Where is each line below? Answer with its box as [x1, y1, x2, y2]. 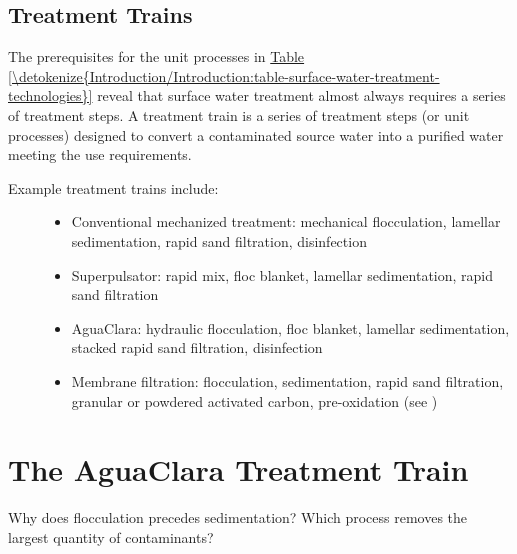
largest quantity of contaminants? [8, 526, 214, 547]
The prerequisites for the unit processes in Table [8, 46, 305, 67]
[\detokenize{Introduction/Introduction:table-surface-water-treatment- [8, 65, 440, 86]
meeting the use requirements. [8, 144, 192, 165]
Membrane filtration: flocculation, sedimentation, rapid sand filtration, [71, 370, 504, 391]
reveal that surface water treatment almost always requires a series [97, 85, 506, 106]
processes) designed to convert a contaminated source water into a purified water [8, 124, 504, 145]
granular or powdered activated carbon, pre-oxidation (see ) [71, 390, 438, 411]
